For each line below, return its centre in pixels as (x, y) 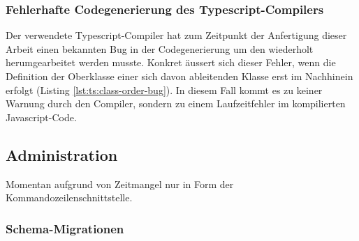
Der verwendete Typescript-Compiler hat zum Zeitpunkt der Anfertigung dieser (176, 35)
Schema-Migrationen (65, 228)
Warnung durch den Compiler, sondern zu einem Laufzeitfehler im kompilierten (176, 103)
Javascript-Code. (41, 117)
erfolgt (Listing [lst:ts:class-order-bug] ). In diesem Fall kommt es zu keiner (164, 90)
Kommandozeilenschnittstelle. (69, 197)
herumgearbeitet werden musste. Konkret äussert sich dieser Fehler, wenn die (171, 62)
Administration (62, 154)
